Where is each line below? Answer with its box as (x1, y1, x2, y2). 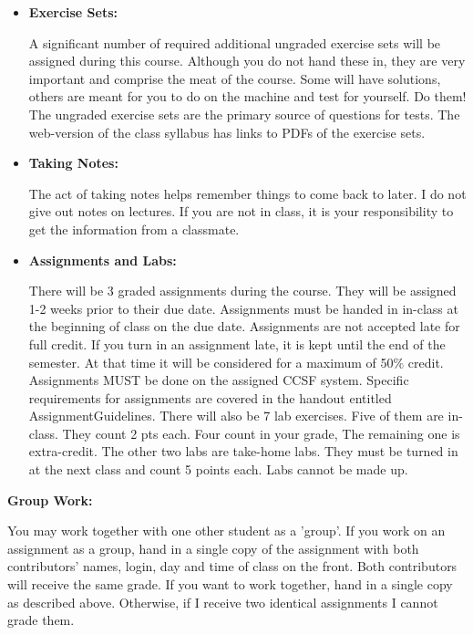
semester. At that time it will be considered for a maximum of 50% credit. (28, 352, 444, 371)
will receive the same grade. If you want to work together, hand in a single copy (7, 575, 453, 594)
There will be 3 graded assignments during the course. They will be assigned (28, 281, 457, 300)
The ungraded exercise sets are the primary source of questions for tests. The (28, 104, 460, 123)
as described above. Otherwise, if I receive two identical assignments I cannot (7, 592, 438, 611)
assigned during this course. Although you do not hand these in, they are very (28, 51, 466, 70)
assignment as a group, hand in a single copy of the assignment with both (7, 538, 419, 557)
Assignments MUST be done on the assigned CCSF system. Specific (28, 370, 409, 390)
